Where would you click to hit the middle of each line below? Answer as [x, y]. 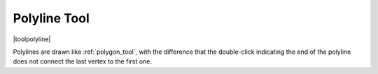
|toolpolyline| [32, 39]
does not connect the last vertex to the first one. [82, 61]
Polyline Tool [51, 18]
